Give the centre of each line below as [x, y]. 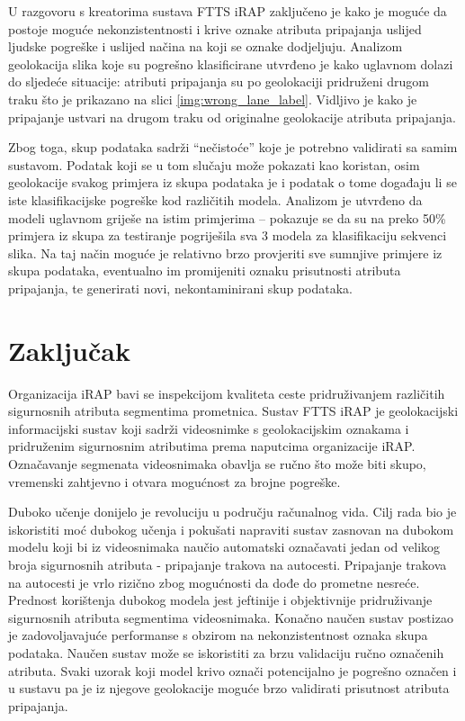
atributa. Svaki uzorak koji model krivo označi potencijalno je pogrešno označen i [232, 670]
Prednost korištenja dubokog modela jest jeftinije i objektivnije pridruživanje [220, 600]
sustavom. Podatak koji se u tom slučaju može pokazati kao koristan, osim [214, 164]
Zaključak [69, 350]
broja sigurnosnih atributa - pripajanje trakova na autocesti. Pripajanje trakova [228, 564]
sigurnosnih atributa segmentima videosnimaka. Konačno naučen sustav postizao [231, 617]
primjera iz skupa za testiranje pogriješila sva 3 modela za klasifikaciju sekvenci [228, 235]
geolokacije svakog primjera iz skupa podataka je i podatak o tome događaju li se [232, 182]
